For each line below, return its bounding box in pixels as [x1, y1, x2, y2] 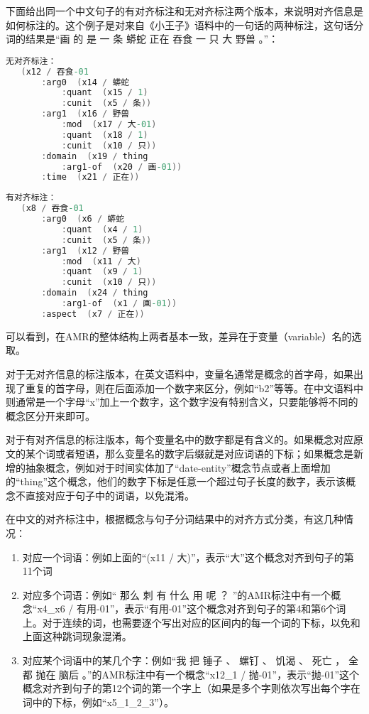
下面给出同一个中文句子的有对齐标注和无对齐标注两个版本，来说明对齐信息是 [6, 4, 363, 18]
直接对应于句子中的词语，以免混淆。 [25, 487, 194, 502]
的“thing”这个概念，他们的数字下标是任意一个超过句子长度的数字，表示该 [6, 474, 346, 489]
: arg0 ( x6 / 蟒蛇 [41, 214, 125, 225]
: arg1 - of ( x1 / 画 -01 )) [61, 298, 177, 309]
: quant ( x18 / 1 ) [61, 129, 148, 140]
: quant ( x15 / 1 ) [61, 87, 148, 98]
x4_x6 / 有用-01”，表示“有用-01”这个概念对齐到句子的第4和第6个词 [37, 601, 346, 616]
